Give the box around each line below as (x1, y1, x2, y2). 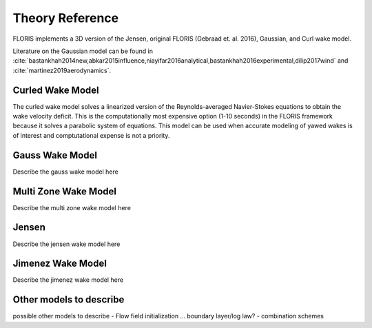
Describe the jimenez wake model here (12, 276, 124, 284)
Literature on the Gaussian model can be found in (12, 47, 153, 55)
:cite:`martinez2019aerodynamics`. (12, 66, 112, 74)
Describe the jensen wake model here (12, 240, 121, 248)
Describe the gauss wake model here (12, 167, 118, 176)
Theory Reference (12, 10, 119, 25)
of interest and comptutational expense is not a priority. (12, 131, 170, 139)
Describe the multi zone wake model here (12, 203, 131, 212)
